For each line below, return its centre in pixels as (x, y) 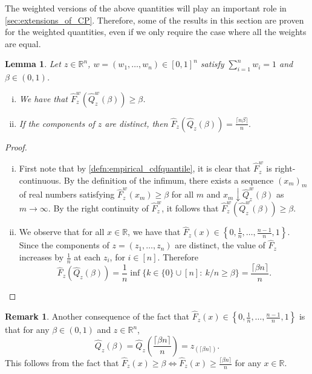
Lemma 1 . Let (33, 64)
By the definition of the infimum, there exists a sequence (169, 180)
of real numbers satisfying (67, 194)
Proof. (16, 147)
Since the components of (64, 245)
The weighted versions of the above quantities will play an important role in (146, 8)
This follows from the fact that (62, 363)
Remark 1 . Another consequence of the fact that (97, 316)
